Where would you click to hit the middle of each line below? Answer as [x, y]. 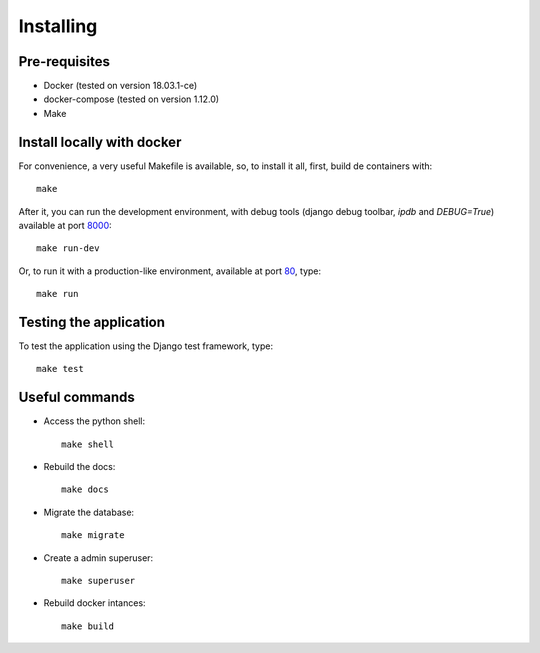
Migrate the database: [89, 512]
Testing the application [91, 321]
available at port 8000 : [65, 225]
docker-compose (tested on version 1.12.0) [131, 99]
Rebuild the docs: [79, 467]
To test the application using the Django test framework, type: [146, 346]
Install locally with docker [100, 141]
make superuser [98, 581]
